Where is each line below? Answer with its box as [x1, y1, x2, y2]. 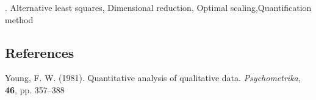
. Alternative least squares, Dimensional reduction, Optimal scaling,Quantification [5, 1, 312, 13]
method [5, 13, 34, 26]
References [5, 43, 74, 62]
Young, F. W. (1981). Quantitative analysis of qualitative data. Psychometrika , [5, 71, 301, 84]
